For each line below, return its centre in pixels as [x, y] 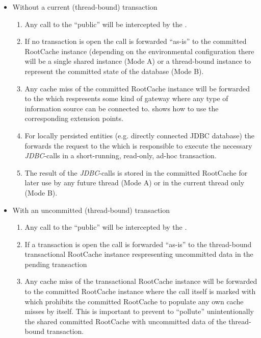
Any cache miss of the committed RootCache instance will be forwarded [137, 88]
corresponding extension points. [74, 118]
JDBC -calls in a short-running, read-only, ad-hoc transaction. [121, 155]
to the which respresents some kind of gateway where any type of [126, 98]
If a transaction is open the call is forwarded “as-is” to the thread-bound [138, 244]
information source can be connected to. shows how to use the [122, 108]
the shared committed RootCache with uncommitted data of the [125, 321]
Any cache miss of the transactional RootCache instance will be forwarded [141, 281]
